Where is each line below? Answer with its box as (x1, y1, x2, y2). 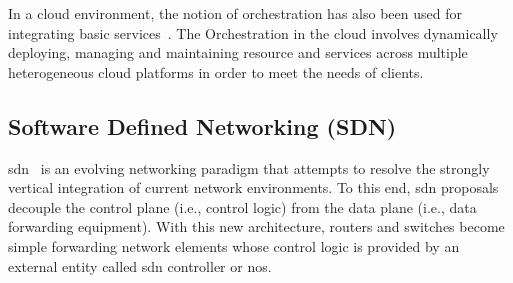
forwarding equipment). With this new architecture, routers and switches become (8, 216, 505, 237)
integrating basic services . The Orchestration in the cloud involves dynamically (8, 22, 498, 43)
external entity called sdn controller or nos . (8, 255, 272, 276)
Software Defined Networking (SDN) (8, 110, 397, 141)
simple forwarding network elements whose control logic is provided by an (8, 235, 460, 256)
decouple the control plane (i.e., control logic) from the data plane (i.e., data (8, 196, 477, 217)
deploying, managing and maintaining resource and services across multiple (8, 42, 468, 63)
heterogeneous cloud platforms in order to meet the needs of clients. (8, 61, 424, 82)
